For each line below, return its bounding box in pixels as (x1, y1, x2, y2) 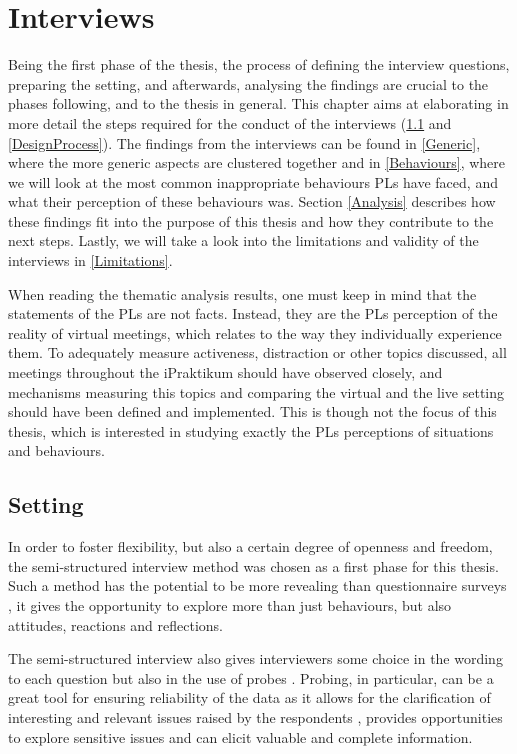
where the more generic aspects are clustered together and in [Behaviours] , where (8, 152, 506, 173)
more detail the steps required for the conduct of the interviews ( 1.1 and (8, 112, 452, 133)
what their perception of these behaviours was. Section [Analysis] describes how (8, 191, 496, 212)
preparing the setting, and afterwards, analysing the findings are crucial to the (8, 73, 489, 94)
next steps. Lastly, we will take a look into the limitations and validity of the (8, 230, 479, 251)
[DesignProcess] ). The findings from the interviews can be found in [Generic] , (8, 132, 481, 153)
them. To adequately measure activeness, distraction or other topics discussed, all (8, 342, 507, 363)
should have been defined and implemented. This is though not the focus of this (8, 401, 497, 422)
